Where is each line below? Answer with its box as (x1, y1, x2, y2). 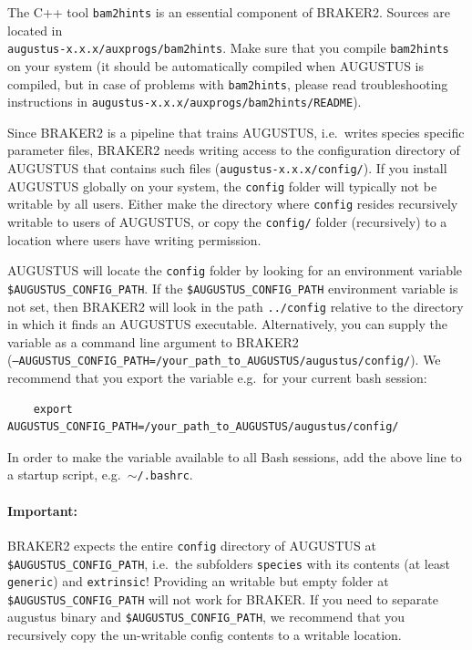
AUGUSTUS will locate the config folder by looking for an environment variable (7, 261, 463, 280)
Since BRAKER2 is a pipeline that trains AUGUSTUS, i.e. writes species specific (7, 122, 465, 141)
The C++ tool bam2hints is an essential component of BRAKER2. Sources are (7, 3, 450, 21)
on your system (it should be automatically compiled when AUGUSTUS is (7, 56, 425, 75)
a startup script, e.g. (7, 465, 121, 484)
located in (7, 20, 63, 39)
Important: (7, 500, 77, 520)
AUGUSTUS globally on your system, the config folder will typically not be (7, 176, 437, 195)
